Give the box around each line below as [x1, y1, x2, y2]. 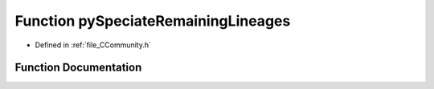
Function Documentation [14, 61, 142, 75]
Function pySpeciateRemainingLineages [14, 12, 291, 30]
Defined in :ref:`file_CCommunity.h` [35, 40, 152, 50]
